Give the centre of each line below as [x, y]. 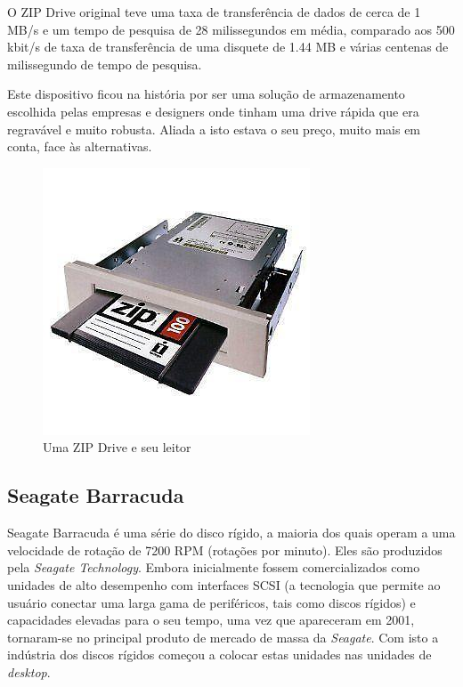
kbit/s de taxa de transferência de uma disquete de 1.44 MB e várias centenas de [228, 47]
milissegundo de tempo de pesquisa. [105, 64]
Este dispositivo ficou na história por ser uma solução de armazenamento [206, 94]
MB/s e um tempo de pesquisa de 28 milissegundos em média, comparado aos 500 [231, 29]
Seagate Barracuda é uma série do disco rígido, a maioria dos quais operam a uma [231, 533]
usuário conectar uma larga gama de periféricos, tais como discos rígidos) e [211, 602]
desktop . [29, 671]
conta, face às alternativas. [80, 146]
